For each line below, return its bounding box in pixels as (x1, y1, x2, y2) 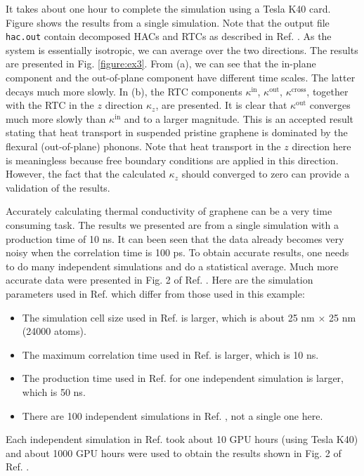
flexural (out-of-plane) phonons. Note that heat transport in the (6, 139, 281, 153)
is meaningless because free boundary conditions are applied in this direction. (6, 152, 339, 167)
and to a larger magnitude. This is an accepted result (124, 111, 354, 126)
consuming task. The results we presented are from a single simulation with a (6, 217, 339, 232)
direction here (292, 139, 351, 153)
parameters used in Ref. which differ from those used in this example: (6, 286, 305, 300)
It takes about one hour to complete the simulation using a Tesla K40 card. (6, 1, 331, 15)
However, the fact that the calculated (6, 166, 166, 181)
